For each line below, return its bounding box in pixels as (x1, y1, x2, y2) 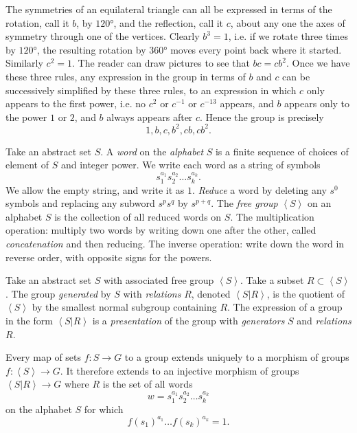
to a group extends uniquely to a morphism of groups (124, 350, 349, 364)
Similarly (5, 56, 43, 70)
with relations (123, 286, 181, 300)
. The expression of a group (227, 300, 343, 314)
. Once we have (286, 56, 350, 70)
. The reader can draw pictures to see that (71, 56, 250, 70)
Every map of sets (5, 350, 82, 364)
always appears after (106, 109, 193, 124)
